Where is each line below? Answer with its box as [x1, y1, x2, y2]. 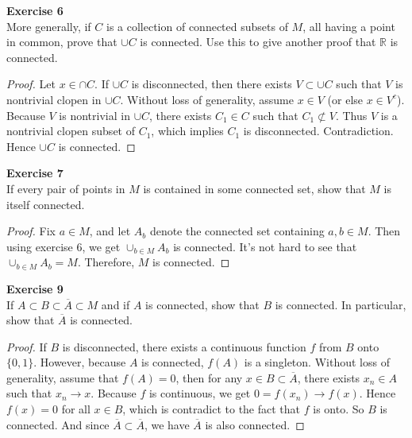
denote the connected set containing [149, 223, 325, 239]
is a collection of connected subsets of [106, 17, 288, 34]
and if [101, 296, 130, 312]
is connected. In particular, [275, 296, 406, 312]
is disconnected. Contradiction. [243, 122, 394, 139]
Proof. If [6, 338, 47, 355]
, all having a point [302, 17, 395, 34]
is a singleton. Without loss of [244, 354, 390, 370]
